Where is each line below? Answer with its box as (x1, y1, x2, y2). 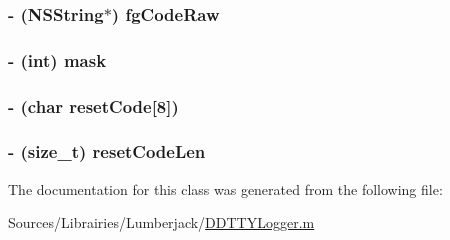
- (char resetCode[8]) (8, 93, 179, 118)
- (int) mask (8, 47, 107, 72)
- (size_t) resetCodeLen (8, 139, 206, 164)
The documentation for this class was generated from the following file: (8, 178, 443, 199)
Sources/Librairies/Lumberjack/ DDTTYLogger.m (8, 212, 315, 233)
